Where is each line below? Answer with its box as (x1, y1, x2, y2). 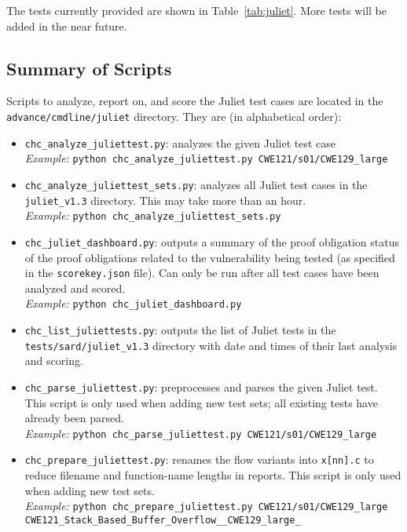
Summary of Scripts (6, 56, 172, 80)
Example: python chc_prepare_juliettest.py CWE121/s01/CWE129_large (24, 497, 388, 514)
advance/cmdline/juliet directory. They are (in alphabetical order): (6, 107, 342, 124)
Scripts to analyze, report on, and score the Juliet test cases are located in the (6, 93, 383, 109)
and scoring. (24, 352, 83, 369)
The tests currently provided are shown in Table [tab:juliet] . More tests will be (6, 2, 387, 18)
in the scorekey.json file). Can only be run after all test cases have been (24, 264, 379, 281)
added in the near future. (6, 17, 127, 34)
